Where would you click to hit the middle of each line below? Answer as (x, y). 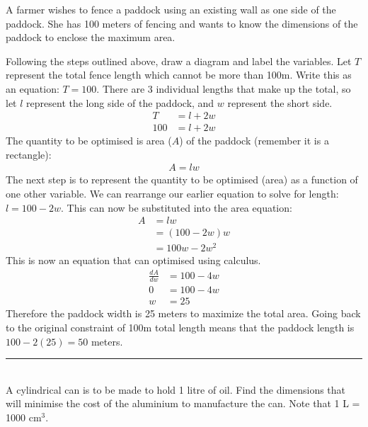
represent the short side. (280, 102)
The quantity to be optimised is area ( (89, 141)
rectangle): (29, 154)
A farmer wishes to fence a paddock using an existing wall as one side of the (171, 9)
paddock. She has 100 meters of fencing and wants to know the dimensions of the (182, 23)
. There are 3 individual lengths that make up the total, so (224, 88)
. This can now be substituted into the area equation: (177, 207)
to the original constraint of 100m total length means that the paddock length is (180, 328)
